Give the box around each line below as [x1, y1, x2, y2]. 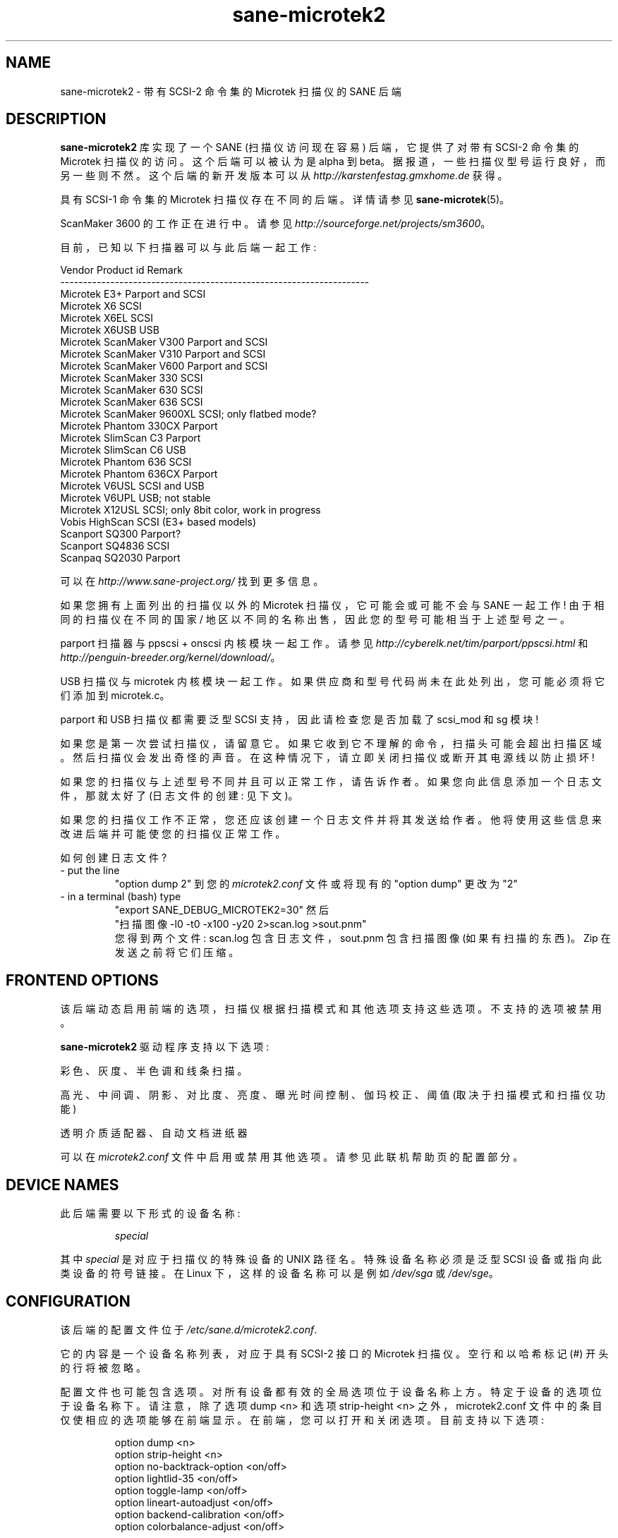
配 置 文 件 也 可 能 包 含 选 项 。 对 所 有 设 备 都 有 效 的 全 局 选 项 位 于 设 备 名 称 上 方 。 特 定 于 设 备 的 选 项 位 [60, 1385, 602, 1398]
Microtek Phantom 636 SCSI [60, 456, 192, 468]
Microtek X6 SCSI [60, 300, 142, 313]
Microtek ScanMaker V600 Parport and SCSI [60, 360, 268, 373]
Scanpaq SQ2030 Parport [60, 552, 181, 564]
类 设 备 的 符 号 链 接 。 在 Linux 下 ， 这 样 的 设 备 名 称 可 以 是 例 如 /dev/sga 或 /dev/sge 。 [60, 1267, 499, 1280]
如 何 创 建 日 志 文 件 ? [60, 852, 167, 864]
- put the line [60, 864, 120, 877]
